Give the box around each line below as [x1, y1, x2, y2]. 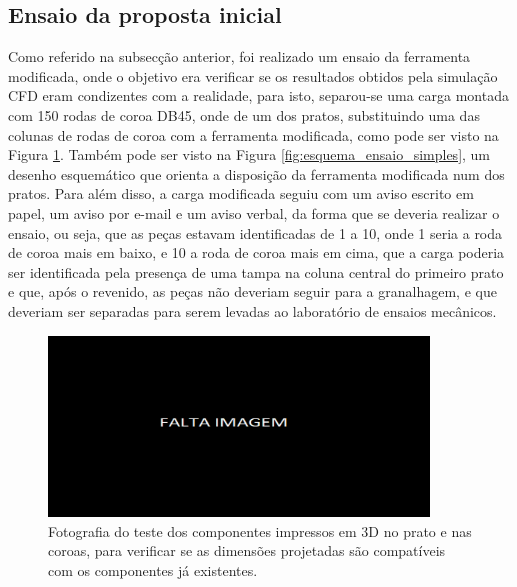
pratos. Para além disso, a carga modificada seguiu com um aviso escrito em [8, 183, 474, 204]
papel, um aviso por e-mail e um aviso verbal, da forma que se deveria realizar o [8, 202, 500, 223]
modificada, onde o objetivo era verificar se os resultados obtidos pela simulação [8, 65, 498, 86]
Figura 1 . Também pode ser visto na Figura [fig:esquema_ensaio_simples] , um [8, 144, 491, 165]
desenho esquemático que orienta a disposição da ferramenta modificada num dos [8, 163, 505, 184]
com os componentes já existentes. [48, 559, 258, 580]
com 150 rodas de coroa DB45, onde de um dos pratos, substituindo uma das [8, 104, 480, 125]
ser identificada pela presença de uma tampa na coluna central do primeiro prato [8, 261, 504, 282]
